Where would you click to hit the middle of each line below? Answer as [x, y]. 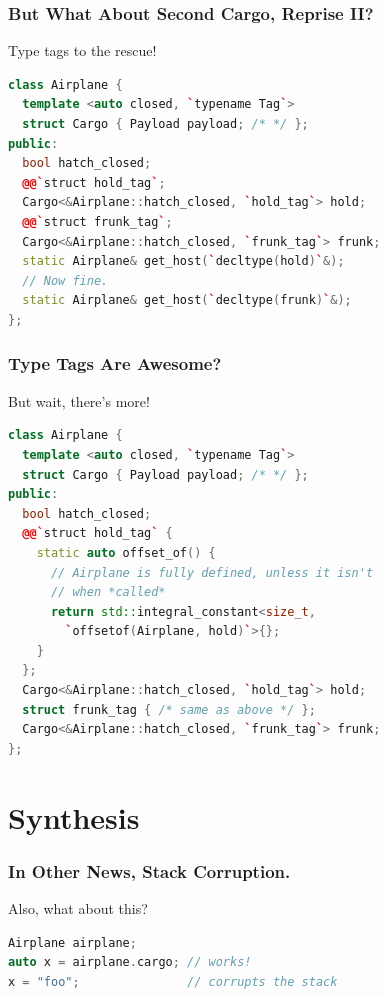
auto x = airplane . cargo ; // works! [130, 962]
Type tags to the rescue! [82, 50]
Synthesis [74, 816]
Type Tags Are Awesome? [115, 363]
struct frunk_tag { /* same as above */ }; [169, 709]
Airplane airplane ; [72, 942]
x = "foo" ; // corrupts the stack [173, 981]
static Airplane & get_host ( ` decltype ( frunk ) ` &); [187, 300]
